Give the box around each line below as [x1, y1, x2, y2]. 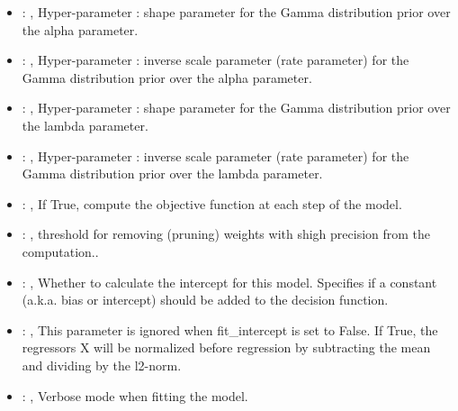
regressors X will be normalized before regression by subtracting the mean [22, 338, 431, 357]
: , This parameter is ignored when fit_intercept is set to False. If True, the [22, 320, 438, 339]
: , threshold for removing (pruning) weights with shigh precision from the [22, 224, 431, 243]
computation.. [22, 242, 99, 260]
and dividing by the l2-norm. [22, 355, 182, 374]
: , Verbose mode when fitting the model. [22, 386, 248, 405]
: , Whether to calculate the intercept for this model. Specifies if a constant [22, 272, 437, 291]
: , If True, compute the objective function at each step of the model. [22, 194, 402, 213]
